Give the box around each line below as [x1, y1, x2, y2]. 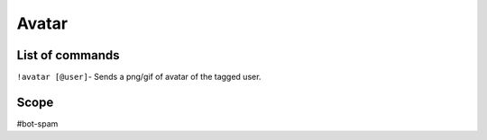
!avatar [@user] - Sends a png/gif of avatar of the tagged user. [16, 72, 262, 83]
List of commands [16, 48, 121, 63]
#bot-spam [16, 118, 59, 129]
